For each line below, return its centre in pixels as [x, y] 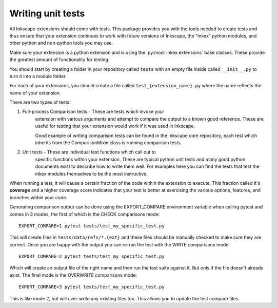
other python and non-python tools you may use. [61, 43]
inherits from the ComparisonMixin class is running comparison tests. [108, 143]
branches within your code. [38, 197]
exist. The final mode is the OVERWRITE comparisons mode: [73, 275]
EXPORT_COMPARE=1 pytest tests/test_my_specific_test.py [92, 226]
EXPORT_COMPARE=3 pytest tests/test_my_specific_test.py [92, 287]
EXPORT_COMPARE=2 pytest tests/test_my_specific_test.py [92, 256]
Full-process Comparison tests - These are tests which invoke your [93, 112]
